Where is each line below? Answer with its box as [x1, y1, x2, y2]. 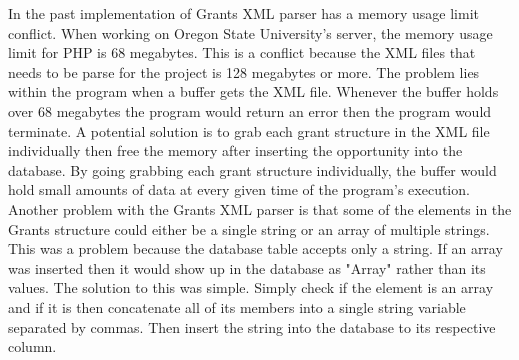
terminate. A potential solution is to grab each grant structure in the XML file [8, 120, 490, 141]
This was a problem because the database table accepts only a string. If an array [8, 238, 503, 259]
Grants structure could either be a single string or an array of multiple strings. [8, 218, 490, 239]
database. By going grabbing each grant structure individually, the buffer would [8, 159, 497, 180]
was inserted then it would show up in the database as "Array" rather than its [8, 257, 486, 278]
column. [8, 336, 57, 357]
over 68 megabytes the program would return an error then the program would [8, 100, 492, 121]
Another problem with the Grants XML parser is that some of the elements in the [8, 198, 512, 219]
